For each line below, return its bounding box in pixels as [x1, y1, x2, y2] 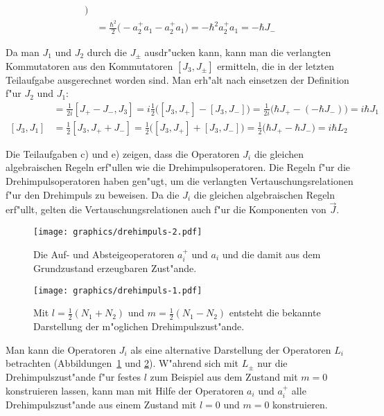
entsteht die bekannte [229, 305, 321, 320]
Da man [6, 44, 40, 59]
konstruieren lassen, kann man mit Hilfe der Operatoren [6, 383, 244, 397]
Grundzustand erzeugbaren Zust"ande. [33, 261, 197, 275]
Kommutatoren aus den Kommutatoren [6, 58, 173, 73]
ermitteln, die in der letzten [217, 58, 334, 73]
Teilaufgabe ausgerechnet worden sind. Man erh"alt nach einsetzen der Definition [6, 72, 349, 87]
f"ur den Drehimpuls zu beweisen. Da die [6, 187, 180, 201]
